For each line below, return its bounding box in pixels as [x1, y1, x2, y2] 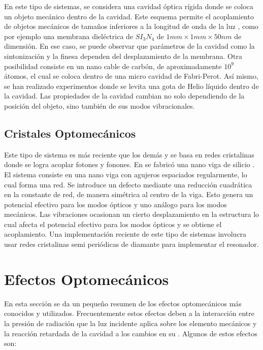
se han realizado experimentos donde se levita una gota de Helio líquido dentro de [4, 80, 259, 91]
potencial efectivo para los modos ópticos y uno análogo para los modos [4, 199, 227, 209]
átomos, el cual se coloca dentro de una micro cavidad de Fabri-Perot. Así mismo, [4, 71, 258, 81]
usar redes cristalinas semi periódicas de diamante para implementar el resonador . [4, 239, 259, 249]
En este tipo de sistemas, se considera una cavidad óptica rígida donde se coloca [4, 1, 253, 11]
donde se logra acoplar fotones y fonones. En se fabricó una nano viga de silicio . [4, 159, 255, 170]
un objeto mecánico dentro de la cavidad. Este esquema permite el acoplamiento [4, 11, 254, 21]
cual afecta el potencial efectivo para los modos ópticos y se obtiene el [4, 218, 222, 229]
